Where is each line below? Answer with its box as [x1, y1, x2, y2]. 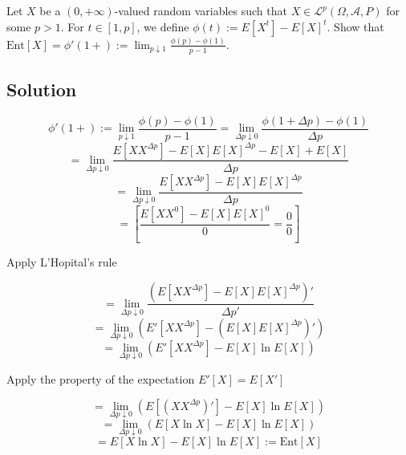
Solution [6, 77, 77, 102]
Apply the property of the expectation [6, 371, 195, 387]
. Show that [327, 18, 384, 35]
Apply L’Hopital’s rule [6, 253, 117, 270]
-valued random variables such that [114, 2, 287, 18]
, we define [136, 18, 189, 35]
